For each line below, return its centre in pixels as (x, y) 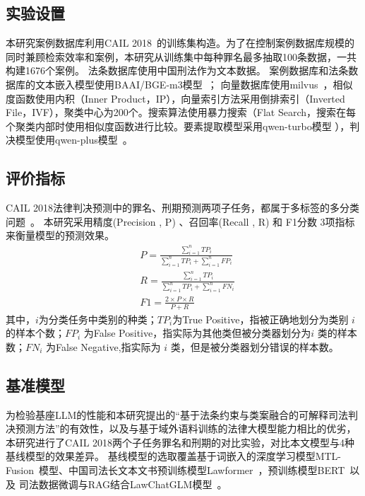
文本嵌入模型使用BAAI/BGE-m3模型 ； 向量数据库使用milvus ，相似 (194, 84)
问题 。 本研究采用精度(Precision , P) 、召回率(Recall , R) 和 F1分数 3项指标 (180, 221)
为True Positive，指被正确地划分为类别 (261, 319)
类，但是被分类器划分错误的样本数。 (255, 346)
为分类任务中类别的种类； (98, 319)
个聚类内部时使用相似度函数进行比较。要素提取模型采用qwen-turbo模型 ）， (178, 126)
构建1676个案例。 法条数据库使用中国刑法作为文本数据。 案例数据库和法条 (177, 70)
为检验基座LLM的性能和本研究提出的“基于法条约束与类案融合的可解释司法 (177, 414)
